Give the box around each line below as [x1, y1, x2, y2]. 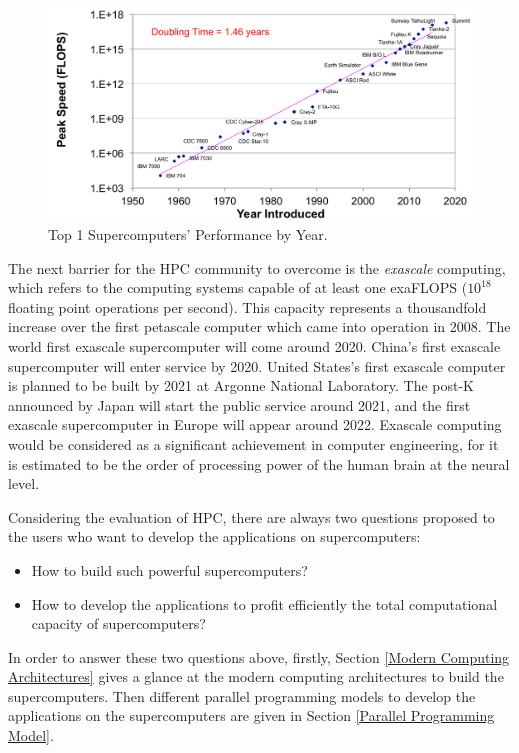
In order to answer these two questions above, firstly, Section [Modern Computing [8, 646, 510, 667]
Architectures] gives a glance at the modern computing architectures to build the [8, 666, 504, 687]
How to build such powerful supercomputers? [31, 559, 308, 580]
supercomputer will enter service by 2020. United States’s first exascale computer [8, 355, 506, 376]
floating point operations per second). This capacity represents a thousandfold [8, 296, 487, 317]
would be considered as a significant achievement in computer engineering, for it [8, 433, 499, 454]
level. [8, 473, 40, 494]
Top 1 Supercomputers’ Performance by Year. [48, 224, 328, 244]
